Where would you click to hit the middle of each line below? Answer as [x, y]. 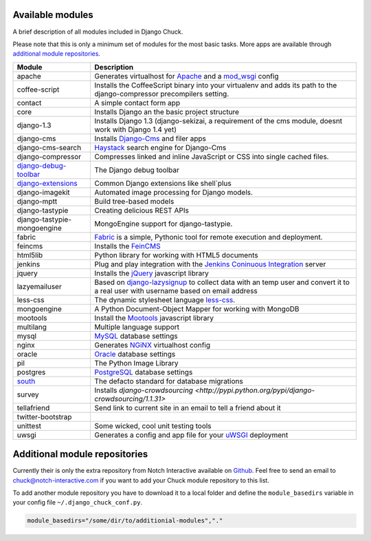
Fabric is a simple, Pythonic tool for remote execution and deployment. [209, 237]
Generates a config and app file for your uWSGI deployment [191, 435]
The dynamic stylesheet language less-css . [165, 299]
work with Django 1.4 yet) [135, 129]
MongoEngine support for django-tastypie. [164, 224]
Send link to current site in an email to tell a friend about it [188, 407]
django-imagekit [43, 192]
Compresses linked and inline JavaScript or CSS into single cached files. [212, 156]
